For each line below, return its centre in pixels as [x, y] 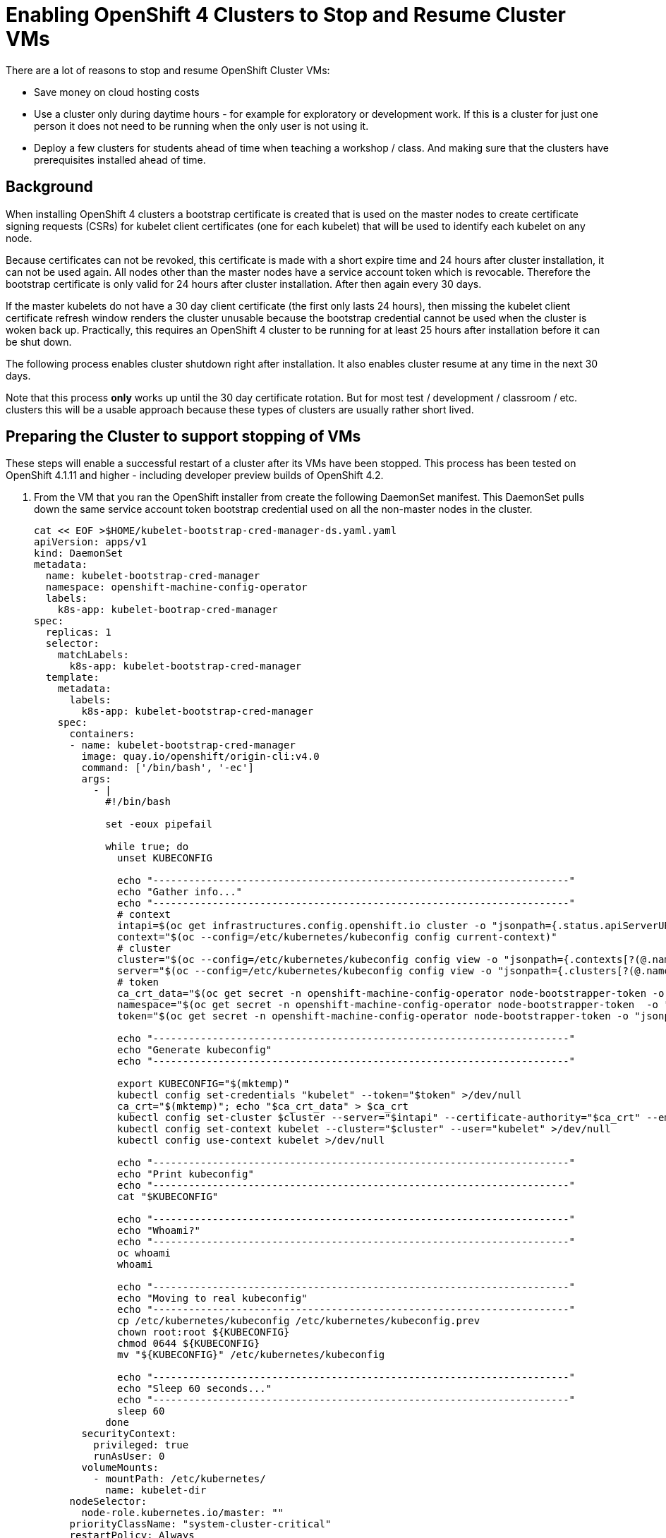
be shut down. [39, 341]
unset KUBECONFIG [165, 858]
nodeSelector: [108, 1502]
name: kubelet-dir [156, 1490]
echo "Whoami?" [159, 1231]
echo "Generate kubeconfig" [195, 1050]
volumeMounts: [120, 1468]
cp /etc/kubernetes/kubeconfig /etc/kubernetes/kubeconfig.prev [299, 1321]
